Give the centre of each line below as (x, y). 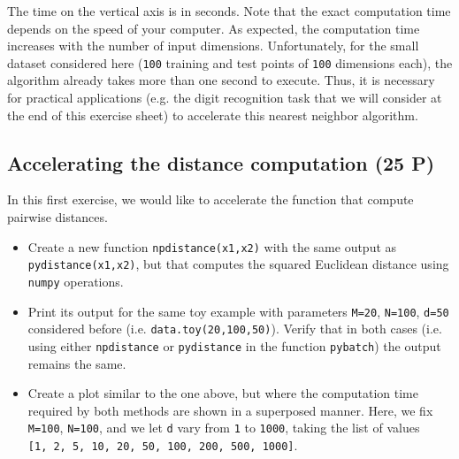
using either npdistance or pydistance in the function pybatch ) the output (234, 345)
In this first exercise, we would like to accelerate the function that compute (210, 199)
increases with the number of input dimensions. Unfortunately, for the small (213, 46)
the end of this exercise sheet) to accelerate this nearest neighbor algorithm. (213, 115)
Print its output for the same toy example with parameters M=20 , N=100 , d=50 (238, 311)
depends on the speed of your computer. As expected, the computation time (214, 28)
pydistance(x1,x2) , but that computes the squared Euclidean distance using (238, 264)
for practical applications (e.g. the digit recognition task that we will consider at (225, 98)
